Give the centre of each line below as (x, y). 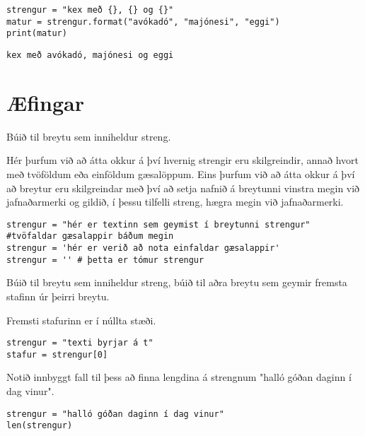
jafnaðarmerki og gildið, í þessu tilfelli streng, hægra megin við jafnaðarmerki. (175, 202)
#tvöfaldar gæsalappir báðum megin (90, 236)
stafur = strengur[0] (57, 354)
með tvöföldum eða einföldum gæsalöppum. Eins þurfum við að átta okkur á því (181, 173)
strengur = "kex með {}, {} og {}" (90, 10)
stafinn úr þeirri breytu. (58, 296)
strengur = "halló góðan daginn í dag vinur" (115, 414)
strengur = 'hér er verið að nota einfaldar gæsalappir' (143, 248)
